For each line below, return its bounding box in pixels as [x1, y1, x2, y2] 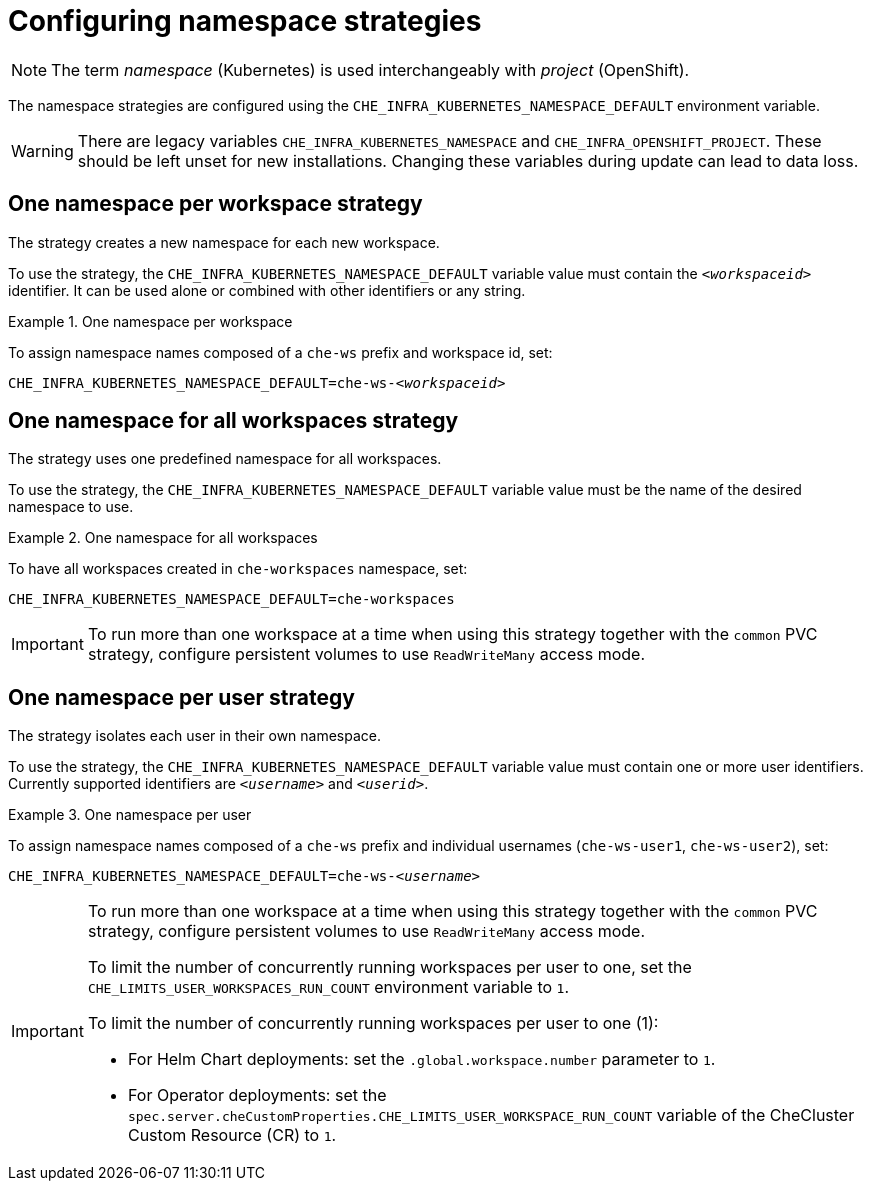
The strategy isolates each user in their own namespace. [8, 727, 382, 745]
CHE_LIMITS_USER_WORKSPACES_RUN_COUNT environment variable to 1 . [87, 977, 570, 998]
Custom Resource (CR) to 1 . [127, 1125, 337, 1146]
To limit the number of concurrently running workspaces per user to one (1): [87, 1013, 659, 1034]
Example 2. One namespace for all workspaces [8, 529, 318, 547]
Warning [11, 140, 74, 161]
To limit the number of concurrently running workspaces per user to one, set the [87, 957, 692, 978]
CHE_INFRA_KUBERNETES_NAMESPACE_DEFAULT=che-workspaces [8, 591, 455, 608]
